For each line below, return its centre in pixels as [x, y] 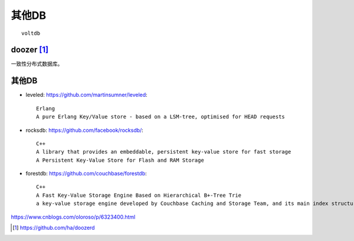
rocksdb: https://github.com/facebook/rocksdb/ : [85, 130]
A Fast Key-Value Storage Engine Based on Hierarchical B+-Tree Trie [139, 195]
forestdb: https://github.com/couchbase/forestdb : [86, 174]
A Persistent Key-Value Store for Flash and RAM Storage [120, 160]
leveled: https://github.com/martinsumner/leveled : [86, 95]
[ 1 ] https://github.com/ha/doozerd [54, 228]
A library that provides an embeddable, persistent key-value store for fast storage [164, 152]
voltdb [31, 33]
